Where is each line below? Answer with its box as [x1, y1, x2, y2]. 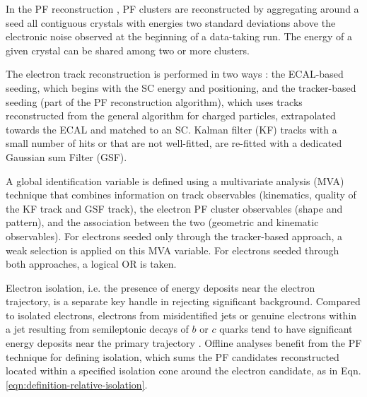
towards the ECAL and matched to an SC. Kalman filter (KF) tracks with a [6, 122, 337, 136]
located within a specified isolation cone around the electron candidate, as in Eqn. [6, 363, 361, 378]
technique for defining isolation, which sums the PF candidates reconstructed [6, 349, 339, 364]
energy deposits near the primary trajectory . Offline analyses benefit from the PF [6, 336, 362, 350]
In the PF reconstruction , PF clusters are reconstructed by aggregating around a [6, 1, 359, 16]
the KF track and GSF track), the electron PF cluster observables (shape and [6, 201, 343, 215]
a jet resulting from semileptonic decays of [6, 321, 189, 336]
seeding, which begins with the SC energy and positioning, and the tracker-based [6, 80, 356, 95]
